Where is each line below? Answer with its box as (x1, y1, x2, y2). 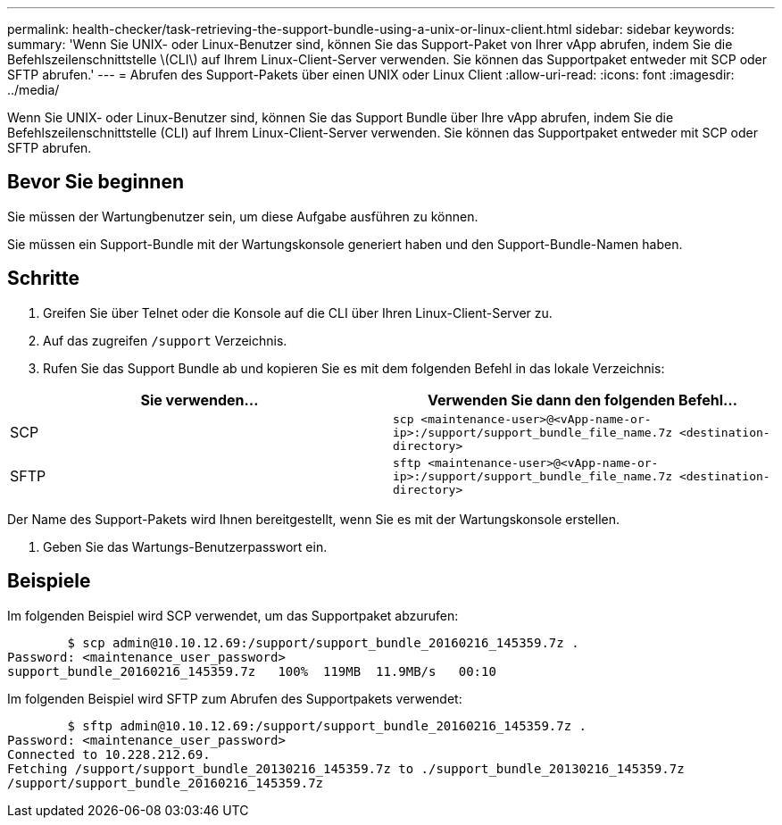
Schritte (7, 267, 79, 290)
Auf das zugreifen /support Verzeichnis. (43, 332, 287, 348)
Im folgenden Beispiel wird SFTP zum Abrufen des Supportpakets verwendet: (7, 690, 462, 706)
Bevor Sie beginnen (7, 171, 185, 194)
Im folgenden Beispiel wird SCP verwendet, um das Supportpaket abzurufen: (7, 607, 459, 623)
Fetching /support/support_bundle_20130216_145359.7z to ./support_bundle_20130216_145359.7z (7, 761, 685, 776)
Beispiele (7, 570, 91, 593)
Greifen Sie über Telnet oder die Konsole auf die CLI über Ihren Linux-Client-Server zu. (43, 304, 553, 321)
